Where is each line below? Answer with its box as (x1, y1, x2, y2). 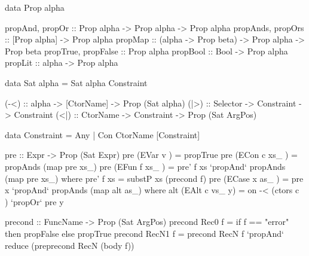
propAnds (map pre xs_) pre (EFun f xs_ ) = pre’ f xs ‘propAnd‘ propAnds (5, 160, 286, 172)
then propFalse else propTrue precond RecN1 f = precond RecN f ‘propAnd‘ (5, 227, 284, 239)
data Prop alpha (5, 1, 65, 13)
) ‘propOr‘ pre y (5, 195, 64, 208)
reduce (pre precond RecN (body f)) (5, 239, 134, 251)
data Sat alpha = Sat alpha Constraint (5, 76, 148, 89)
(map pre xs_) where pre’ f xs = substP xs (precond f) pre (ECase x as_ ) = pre (5, 172, 304, 184)
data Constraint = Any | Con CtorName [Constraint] (5, 128, 200, 141)
